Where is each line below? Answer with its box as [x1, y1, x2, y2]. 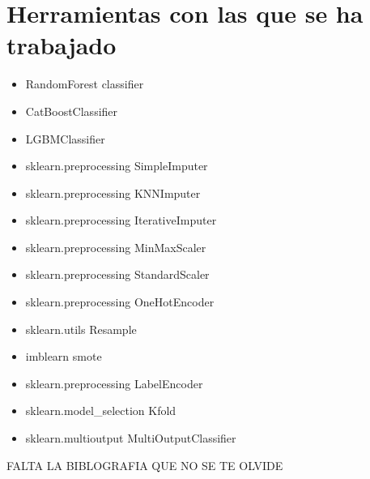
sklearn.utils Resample [25, 320, 137, 337]
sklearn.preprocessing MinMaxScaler [25, 238, 206, 255]
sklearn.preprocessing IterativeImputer [25, 212, 217, 229]
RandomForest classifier [25, 75, 144, 92]
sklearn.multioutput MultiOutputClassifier [25, 430, 236, 447]
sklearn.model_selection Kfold [25, 402, 176, 419]
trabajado [6, 28, 117, 62]
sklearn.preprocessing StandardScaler [25, 266, 210, 283]
